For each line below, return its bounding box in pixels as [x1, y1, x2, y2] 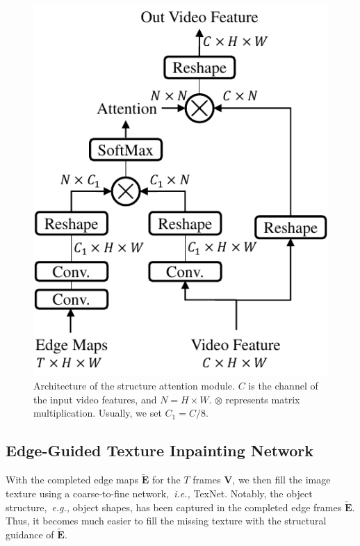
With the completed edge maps [6, 472, 139, 487]
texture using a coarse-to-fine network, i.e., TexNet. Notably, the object [6, 485, 313, 500]
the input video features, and [33, 392, 157, 406]
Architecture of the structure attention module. [33, 378, 235, 393]
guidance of [6, 527, 54, 542]
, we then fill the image [232, 472, 331, 487]
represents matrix [225, 392, 300, 406]
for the [152, 472, 181, 487]
